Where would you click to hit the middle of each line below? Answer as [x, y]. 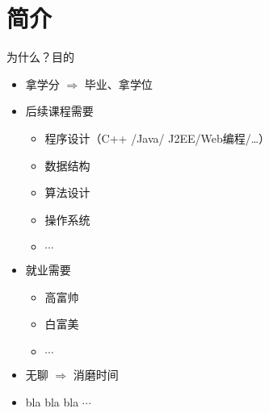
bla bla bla [52, 401]
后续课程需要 [59, 111]
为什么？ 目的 [40, 57]
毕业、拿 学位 [118, 83]
